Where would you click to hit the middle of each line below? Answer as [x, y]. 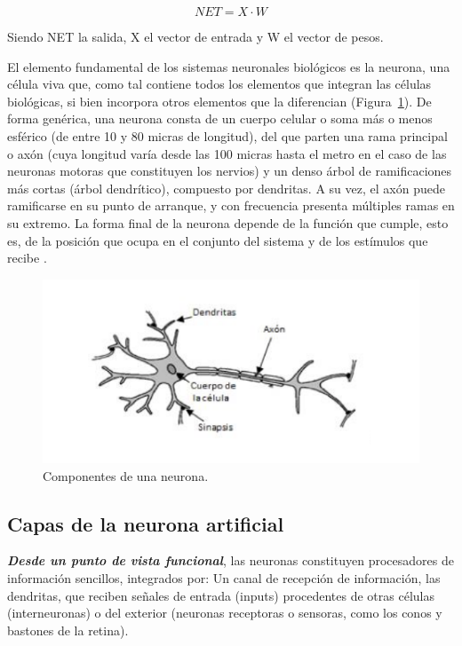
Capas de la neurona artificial [146, 523]
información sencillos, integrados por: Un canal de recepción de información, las [224, 578]
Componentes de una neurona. [126, 475]
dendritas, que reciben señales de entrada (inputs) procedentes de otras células [221, 595]
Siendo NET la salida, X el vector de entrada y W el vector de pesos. [195, 36]
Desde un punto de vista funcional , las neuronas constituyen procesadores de [231, 560]
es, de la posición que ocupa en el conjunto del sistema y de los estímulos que [218, 240]
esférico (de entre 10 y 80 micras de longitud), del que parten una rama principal [227, 135]
